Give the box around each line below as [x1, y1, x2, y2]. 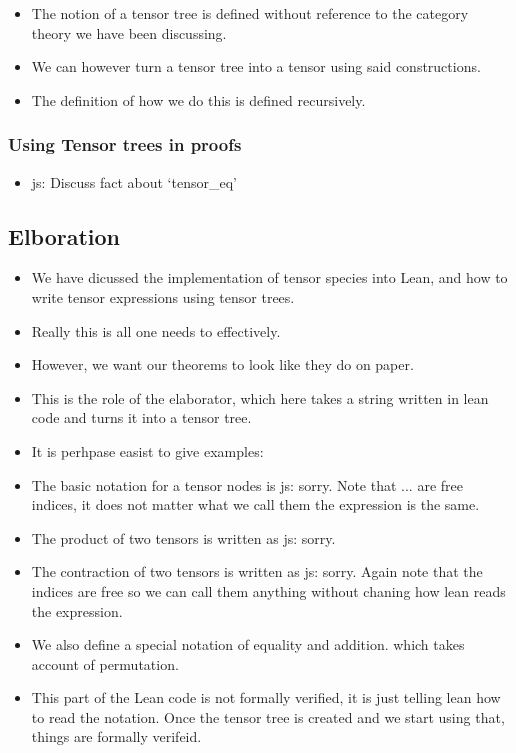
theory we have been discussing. [31, 22, 227, 43]
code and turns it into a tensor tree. [31, 407, 252, 428]
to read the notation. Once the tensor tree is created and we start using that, [31, 706, 505, 727]
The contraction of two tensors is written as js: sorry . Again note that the [31, 561, 483, 582]
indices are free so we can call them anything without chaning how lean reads [31, 580, 506, 601]
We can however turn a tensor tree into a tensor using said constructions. [31, 56, 481, 77]
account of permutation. [31, 653, 179, 674]
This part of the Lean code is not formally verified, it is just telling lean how [31, 687, 501, 708]
